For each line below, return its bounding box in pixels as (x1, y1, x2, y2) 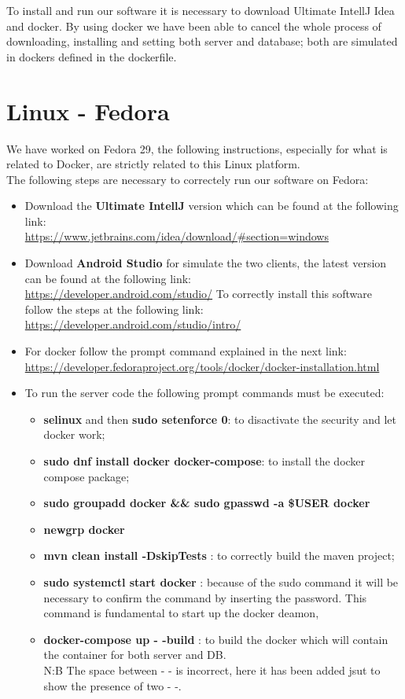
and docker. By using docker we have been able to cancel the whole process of (6, 17, 381, 34)
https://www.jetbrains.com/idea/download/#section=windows (24, 228, 329, 245)
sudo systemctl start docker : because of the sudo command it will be (43, 573, 399, 590)
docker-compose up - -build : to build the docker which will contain (43, 631, 388, 647)
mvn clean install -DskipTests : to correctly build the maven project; (43, 547, 395, 564)
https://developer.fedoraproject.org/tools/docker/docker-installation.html (24, 358, 380, 374)
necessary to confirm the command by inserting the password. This (43, 589, 367, 605)
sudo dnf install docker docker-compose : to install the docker (43, 453, 366, 469)
